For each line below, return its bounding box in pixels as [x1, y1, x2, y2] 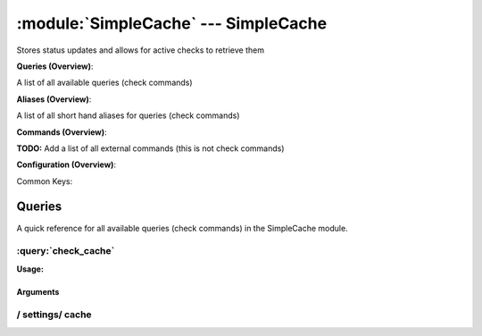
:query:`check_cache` [16, 245, 115, 257]
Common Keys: [16, 175, 73, 187]
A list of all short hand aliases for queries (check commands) [16, 110, 240, 121]
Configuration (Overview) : [16, 159, 116, 170]
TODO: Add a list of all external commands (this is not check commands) [16, 143, 285, 154]
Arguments [16, 286, 60, 297]
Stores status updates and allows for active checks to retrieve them [16, 45, 265, 55]
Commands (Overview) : [16, 126, 107, 138]
